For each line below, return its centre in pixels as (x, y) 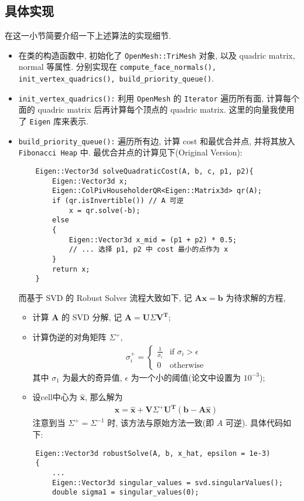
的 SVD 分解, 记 (92, 317)
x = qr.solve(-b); (105, 210)
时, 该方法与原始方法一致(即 (161, 423)
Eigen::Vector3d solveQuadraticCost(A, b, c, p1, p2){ (144, 171)
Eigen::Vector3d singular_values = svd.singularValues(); (168, 483)
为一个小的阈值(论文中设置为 (186, 377)
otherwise (187, 366)
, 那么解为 (104, 397)
